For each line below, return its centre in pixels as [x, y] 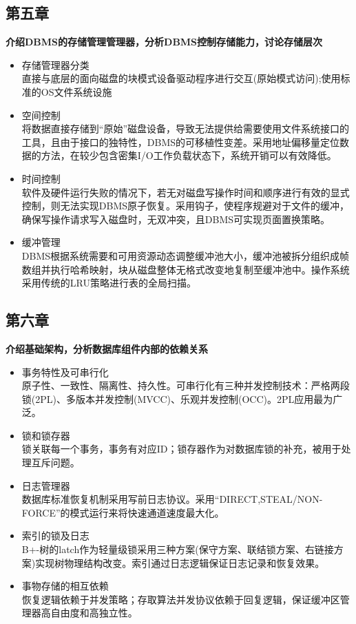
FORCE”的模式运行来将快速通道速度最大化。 [123, 512]
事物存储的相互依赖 [65, 586]
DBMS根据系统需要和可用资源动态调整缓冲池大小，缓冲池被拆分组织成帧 [186, 255]
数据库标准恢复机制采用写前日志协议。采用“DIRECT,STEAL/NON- [172, 499]
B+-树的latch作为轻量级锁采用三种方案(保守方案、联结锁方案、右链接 [178, 549]
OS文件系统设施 [76, 91]
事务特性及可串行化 [65, 372]
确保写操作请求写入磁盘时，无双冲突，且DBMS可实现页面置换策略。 [176, 219]
